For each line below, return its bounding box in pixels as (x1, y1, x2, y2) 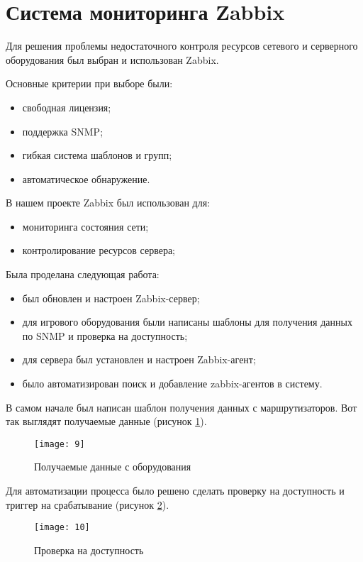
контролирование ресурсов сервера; (22, 243, 175, 258)
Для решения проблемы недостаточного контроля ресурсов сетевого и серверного (6, 38, 358, 53)
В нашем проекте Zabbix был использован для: (6, 195, 211, 210)
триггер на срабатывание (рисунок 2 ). (6, 497, 169, 512)
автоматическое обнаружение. (22, 171, 150, 186)
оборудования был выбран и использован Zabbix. (6, 52, 219, 67)
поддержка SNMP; (22, 123, 104, 138)
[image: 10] (34, 522, 90, 533)
